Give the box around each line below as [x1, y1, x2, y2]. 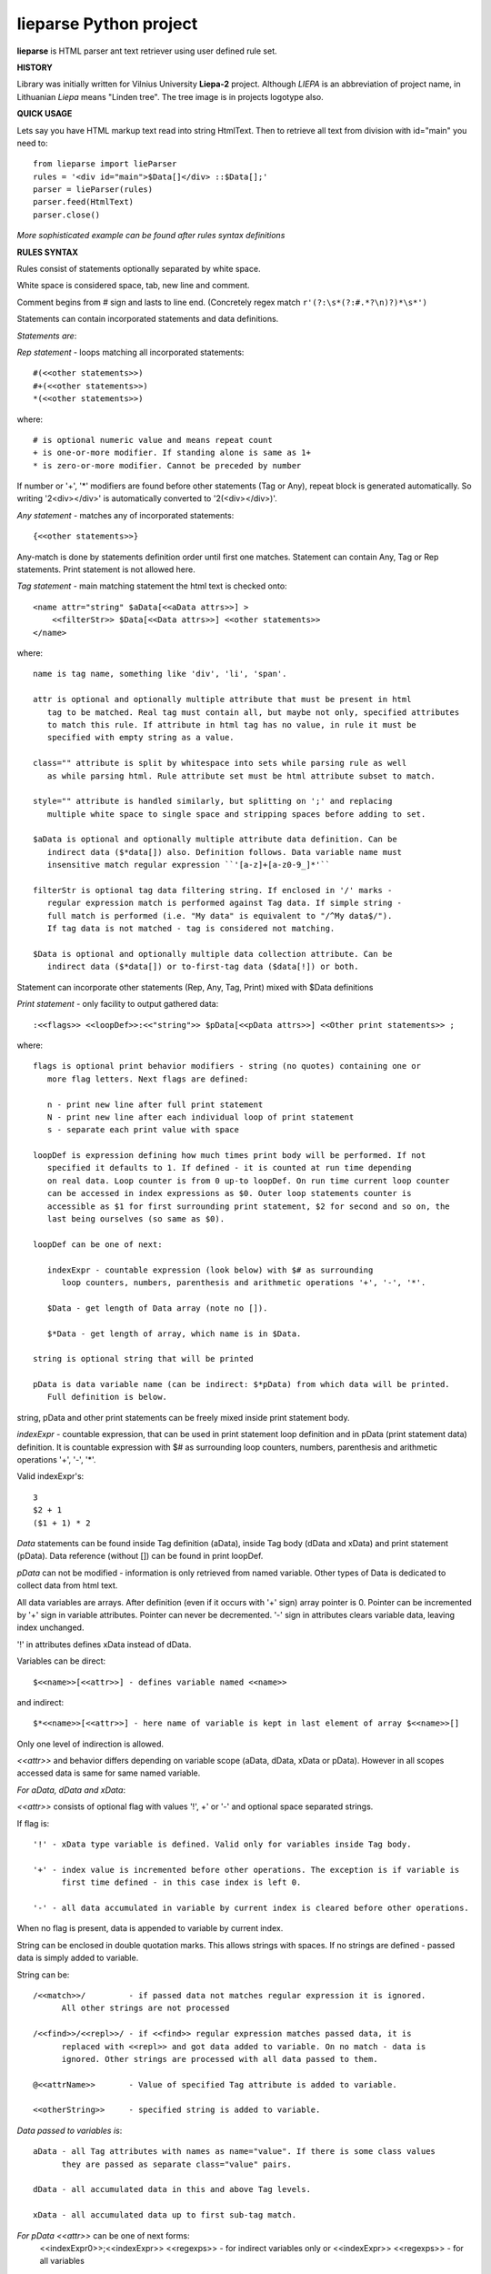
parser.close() [33, 209, 101, 220]
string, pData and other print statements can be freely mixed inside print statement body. [16, 1412, 350, 1423]
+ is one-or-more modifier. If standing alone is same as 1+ [33, 448, 311, 458]
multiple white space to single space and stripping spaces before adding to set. [46, 809, 426, 819]
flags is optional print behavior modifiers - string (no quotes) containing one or [33, 1061, 422, 1072]
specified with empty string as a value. [46, 732, 235, 743]
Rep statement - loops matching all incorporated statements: [16, 347, 245, 357]
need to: [16, 137, 48, 148]
